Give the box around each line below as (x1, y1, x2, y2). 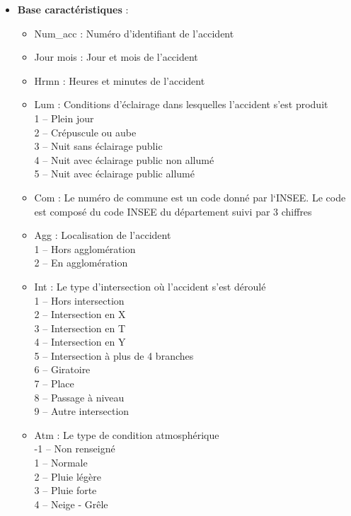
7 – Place (34, 376, 74, 391)
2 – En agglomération (34, 255, 128, 270)
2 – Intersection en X (34, 307, 126, 322)
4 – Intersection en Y (34, 334, 126, 349)
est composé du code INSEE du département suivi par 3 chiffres (34, 204, 312, 218)
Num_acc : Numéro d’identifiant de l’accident (34, 25, 234, 40)
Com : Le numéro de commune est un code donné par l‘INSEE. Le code (34, 189, 346, 204)
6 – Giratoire (34, 362, 91, 377)
